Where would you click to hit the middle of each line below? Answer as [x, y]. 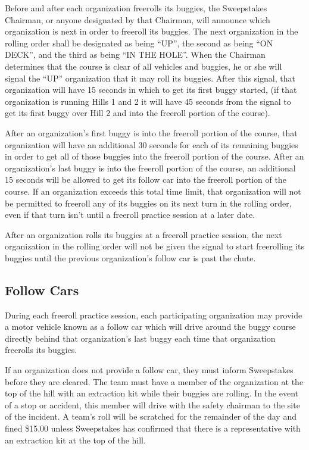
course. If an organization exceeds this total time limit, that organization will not [153, 191]
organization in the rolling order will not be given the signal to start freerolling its [154, 246]
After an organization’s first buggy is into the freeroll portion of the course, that [151, 132]
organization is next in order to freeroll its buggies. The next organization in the [152, 31]
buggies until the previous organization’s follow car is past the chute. [130, 257]
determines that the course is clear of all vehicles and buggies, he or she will [143, 66]
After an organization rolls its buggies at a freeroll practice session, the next [143, 234]
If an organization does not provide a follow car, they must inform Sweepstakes [149, 370]
